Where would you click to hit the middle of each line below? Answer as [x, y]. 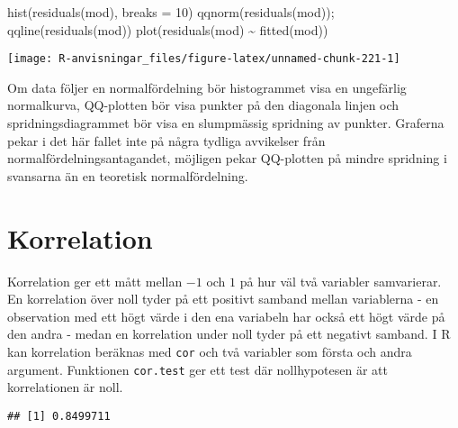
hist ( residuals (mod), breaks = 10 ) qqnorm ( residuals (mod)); [171, 12]
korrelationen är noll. [65, 387]
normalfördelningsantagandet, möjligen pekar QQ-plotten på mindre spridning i [227, 158]
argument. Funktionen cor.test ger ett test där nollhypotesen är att [198, 369]
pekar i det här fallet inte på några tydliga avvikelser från [166, 140]
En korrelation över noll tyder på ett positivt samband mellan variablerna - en [223, 299]
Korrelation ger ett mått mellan [95, 281]
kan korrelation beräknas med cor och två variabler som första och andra [210, 351]
